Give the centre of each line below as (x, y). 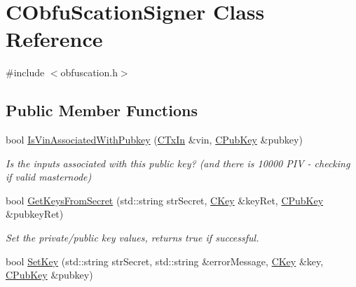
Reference (54, 39)
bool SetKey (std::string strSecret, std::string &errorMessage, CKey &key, (165, 261)
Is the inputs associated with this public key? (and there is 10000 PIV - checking (178, 163)
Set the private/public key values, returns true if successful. (132, 238)
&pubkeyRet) (35, 214)
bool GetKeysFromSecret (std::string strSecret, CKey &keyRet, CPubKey (165, 200)
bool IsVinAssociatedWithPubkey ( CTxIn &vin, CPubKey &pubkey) (154, 140)
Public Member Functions (102, 110)
